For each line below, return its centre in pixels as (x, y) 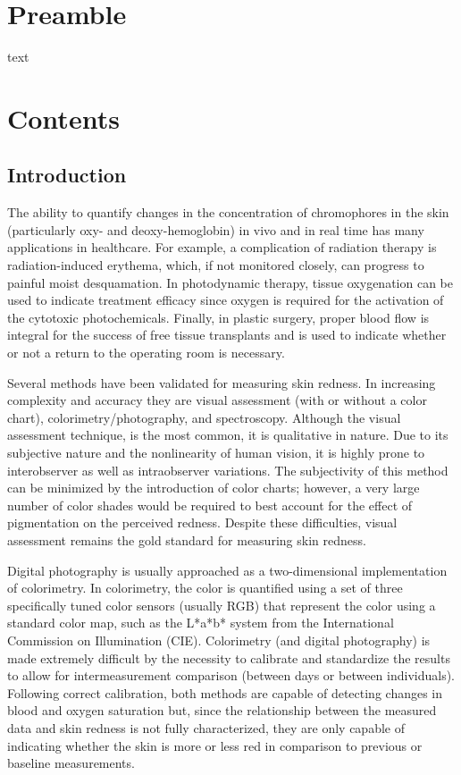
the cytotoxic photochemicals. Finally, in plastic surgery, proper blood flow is (218, 317)
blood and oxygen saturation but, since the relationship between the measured (222, 710)
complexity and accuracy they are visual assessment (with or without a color (217, 400)
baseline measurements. (71, 763)
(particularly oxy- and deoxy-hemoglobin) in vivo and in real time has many (216, 229)
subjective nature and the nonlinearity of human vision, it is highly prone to (216, 453)
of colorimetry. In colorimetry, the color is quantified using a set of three (205, 588)
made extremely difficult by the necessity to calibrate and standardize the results (229, 657)
